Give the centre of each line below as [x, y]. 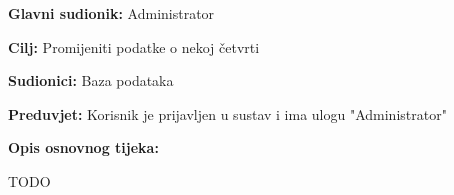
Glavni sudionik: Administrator [111, 13]
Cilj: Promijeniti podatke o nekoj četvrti [134, 46]
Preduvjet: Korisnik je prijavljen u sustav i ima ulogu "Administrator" [227, 113]
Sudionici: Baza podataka [91, 80]
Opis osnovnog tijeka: [83, 147]
